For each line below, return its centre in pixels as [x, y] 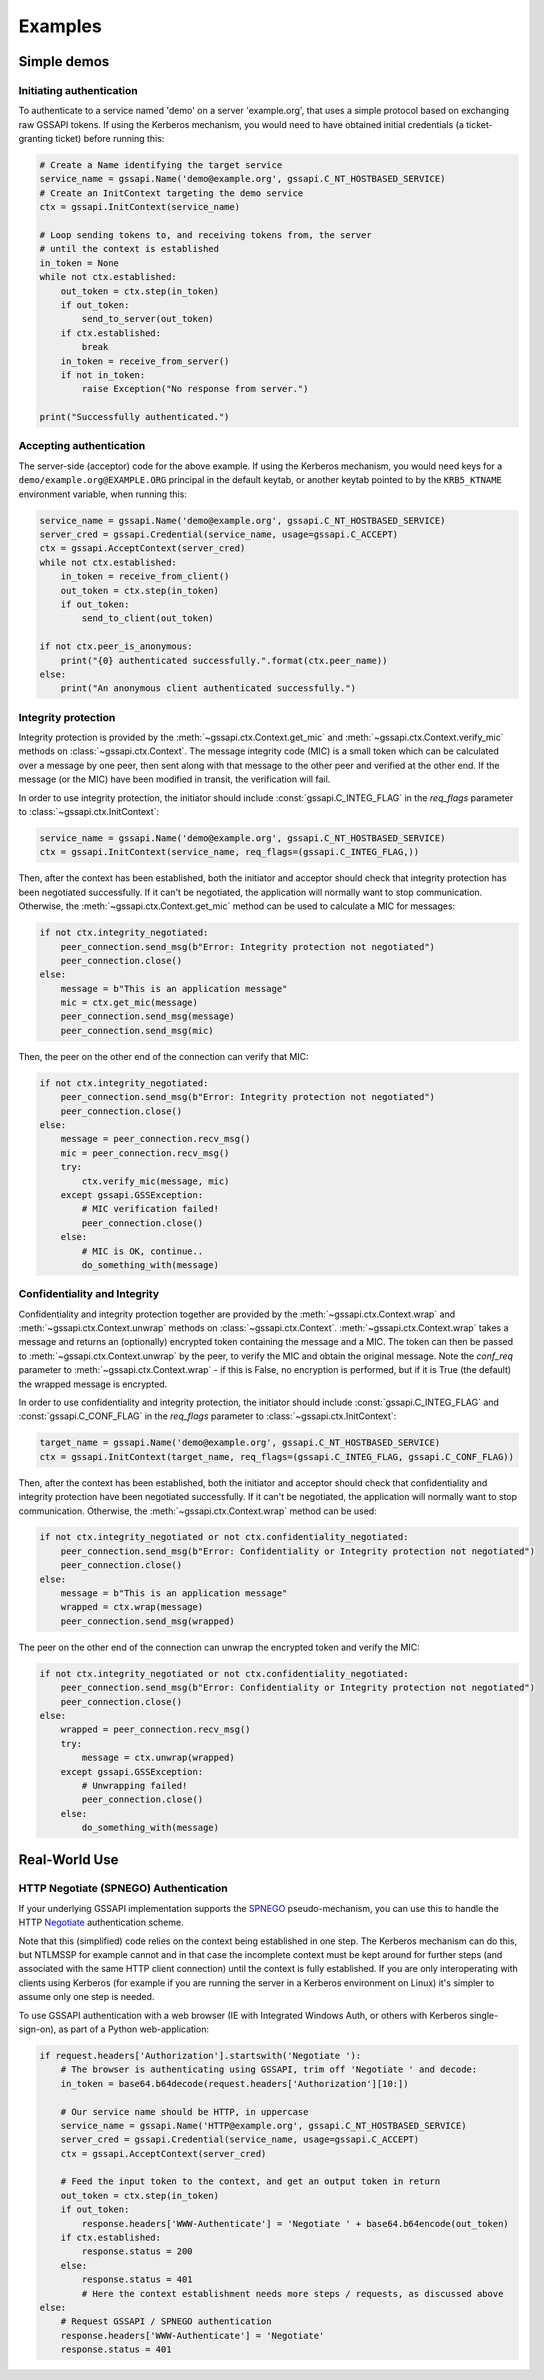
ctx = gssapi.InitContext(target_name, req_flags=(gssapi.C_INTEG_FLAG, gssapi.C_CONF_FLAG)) [277, 1456]
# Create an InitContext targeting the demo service [171, 193]
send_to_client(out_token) [147, 618]
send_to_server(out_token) [147, 319]
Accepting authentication [82, 446]
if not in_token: [103, 374]
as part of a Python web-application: [134, 2029]
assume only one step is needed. [86, 1997]
